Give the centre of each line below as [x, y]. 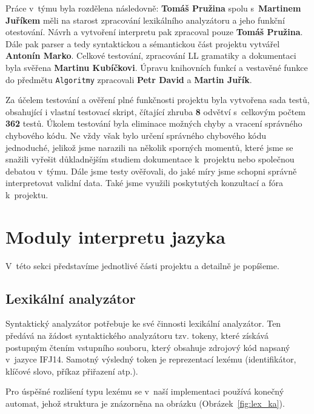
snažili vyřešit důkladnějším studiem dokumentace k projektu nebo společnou [150, 159]
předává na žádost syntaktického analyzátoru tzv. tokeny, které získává [137, 336]
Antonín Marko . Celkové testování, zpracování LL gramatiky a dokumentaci [151, 55]
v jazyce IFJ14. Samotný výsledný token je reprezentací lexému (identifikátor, [151, 359]
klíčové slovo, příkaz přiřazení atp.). [72, 371]
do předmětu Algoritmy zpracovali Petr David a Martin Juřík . [129, 79]
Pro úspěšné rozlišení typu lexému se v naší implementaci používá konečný [145, 391]
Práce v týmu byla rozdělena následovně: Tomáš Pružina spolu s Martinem [153, 8]
